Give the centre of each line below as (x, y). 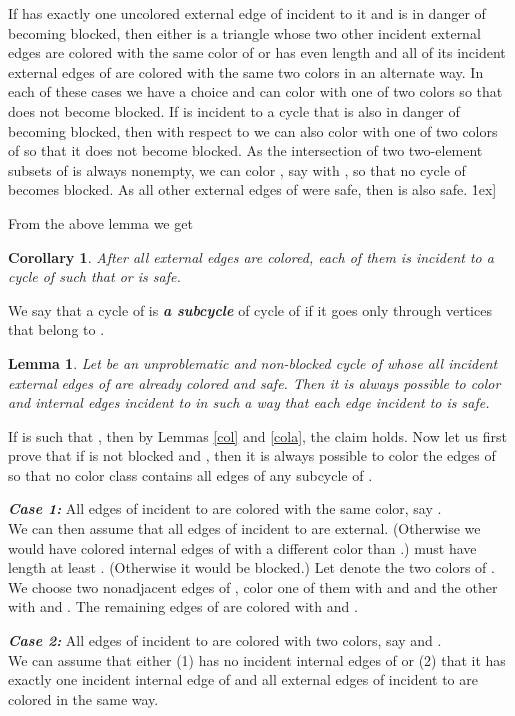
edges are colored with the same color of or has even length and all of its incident (257, 52)
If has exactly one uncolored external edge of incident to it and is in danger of (247, 13)
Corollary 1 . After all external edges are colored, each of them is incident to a (251, 256)
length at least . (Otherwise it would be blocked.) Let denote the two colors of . (251, 567)
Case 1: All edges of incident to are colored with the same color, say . (225, 508)
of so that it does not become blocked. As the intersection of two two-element (245, 150)
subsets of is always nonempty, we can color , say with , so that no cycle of (237, 169)
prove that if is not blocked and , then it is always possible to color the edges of (252, 455)
